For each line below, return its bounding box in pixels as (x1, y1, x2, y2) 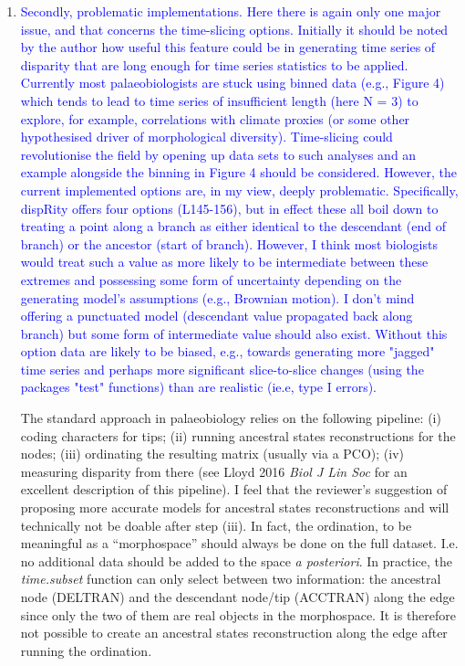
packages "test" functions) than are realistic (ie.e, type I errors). (20, 377, 377, 396)
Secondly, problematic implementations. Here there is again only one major (20, 2, 441, 20)
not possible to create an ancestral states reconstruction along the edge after (20, 623, 448, 642)
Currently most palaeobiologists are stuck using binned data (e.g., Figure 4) (20, 73, 445, 92)
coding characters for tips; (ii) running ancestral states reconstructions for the (20, 426, 456, 445)
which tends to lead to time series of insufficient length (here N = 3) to (20, 90, 418, 110)
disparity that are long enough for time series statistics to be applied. (20, 55, 408, 74)
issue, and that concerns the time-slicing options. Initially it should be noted (20, 19, 449, 38)
